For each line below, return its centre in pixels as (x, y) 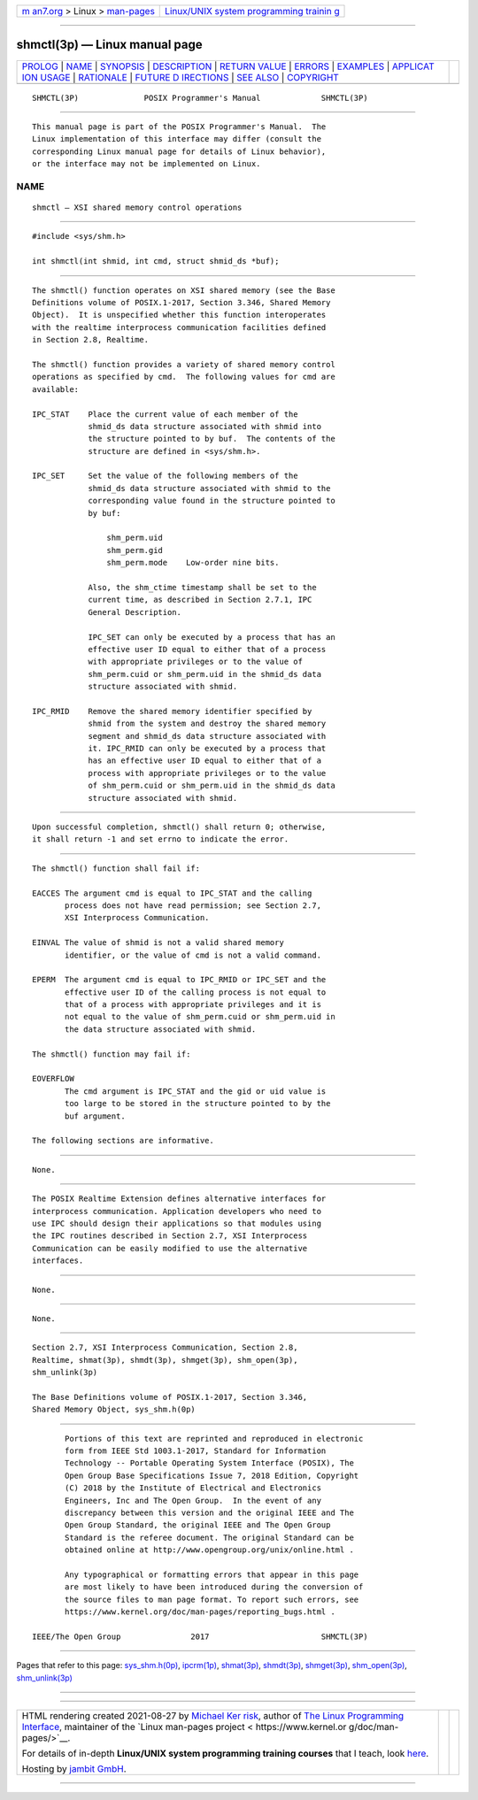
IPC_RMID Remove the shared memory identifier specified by (172, 711)
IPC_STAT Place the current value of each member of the (165, 414)
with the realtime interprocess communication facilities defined (179, 327)
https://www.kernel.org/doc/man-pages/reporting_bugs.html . (200, 1612)
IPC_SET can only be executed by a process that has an (212, 637)
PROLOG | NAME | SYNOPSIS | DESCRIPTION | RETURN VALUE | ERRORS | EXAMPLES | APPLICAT (228, 66)
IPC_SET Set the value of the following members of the (165, 476)
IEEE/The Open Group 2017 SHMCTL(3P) (200, 1636)
